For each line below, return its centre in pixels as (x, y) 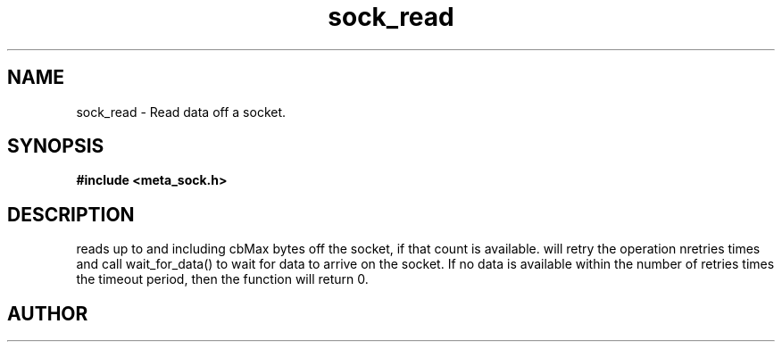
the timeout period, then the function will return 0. (222, 279)
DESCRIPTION (71, 214)
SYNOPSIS (56, 146)
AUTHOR (48, 313)
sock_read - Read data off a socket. (181, 112)
